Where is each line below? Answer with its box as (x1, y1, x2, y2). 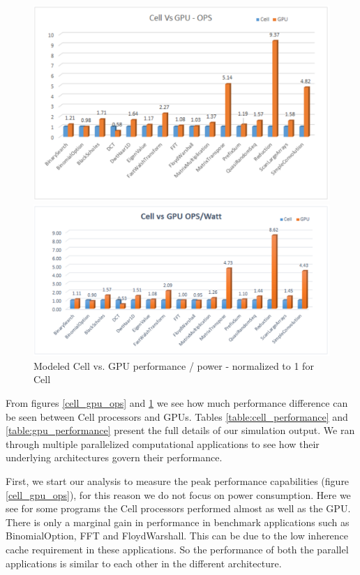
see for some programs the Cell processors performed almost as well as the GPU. (6, 501, 351, 516)
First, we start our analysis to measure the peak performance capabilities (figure (6, 474, 350, 488)
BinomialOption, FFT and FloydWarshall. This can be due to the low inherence (6, 528, 349, 543)
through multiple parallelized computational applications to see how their (6, 436, 320, 451)
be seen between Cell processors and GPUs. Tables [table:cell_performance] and (6, 409, 348, 424)
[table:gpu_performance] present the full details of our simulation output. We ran (6, 423, 355, 438)
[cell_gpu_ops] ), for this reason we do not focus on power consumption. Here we (6, 487, 351, 502)
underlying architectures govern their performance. (6, 450, 223, 465)
